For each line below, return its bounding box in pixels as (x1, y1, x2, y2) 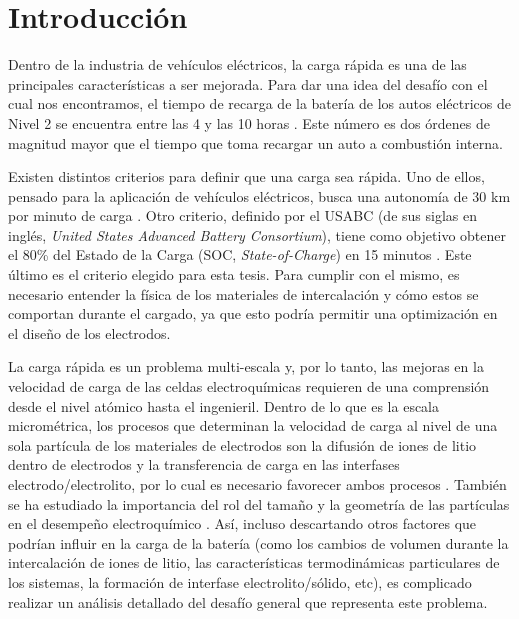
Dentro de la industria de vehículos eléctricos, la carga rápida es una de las (8, 54, 467, 75)
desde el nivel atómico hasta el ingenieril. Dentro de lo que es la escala (8, 395, 440, 416)
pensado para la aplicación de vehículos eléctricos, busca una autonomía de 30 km (8, 185, 511, 206)
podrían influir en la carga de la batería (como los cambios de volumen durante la (8, 532, 509, 553)
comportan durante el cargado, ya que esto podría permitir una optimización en (8, 303, 498, 324)
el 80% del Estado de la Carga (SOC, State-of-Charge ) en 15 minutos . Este (8, 244, 472, 265)
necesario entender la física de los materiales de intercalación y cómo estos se (8, 283, 479, 304)
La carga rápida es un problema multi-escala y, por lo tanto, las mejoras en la (8, 356, 484, 377)
